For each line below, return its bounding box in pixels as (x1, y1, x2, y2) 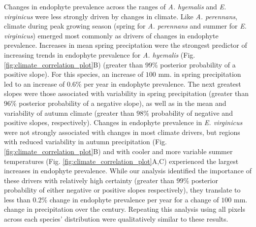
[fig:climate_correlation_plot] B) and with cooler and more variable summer (4, 146, 233, 156)
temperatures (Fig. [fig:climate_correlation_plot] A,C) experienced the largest (4, 156, 239, 166)
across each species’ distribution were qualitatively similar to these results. (4, 214, 228, 224)
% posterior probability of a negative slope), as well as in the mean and (11, 97, 226, 108)
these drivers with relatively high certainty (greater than (4, 175, 174, 185)
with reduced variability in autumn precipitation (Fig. (4, 136, 167, 147)
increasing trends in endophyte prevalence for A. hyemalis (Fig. (4, 49, 195, 60)
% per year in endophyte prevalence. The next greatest (75, 78, 241, 89)
